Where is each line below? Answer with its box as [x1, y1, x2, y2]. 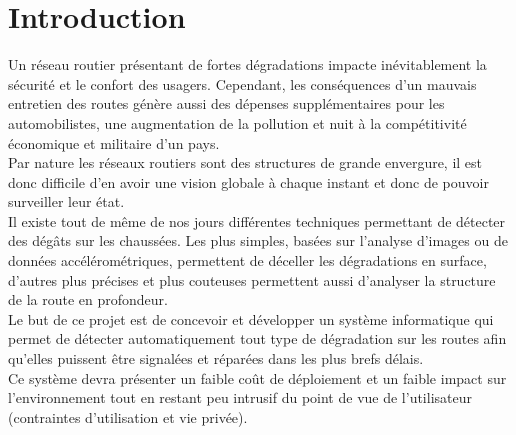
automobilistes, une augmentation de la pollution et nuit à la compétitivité [8, 112, 467, 133]
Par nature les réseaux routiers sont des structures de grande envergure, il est [8, 152, 483, 173]
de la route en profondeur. [8, 289, 168, 310]
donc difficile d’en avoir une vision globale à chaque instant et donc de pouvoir [8, 171, 489, 192]
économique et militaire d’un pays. [8, 132, 220, 153]
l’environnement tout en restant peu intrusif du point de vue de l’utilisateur [8, 387, 473, 408]
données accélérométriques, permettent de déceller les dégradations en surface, [8, 250, 487, 271]
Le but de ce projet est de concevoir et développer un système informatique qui [8, 308, 494, 329]
